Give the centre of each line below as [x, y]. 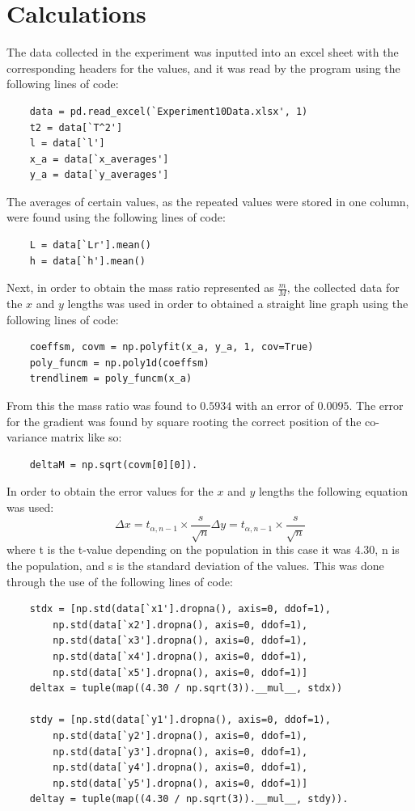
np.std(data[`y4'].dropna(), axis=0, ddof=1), [180, 768]
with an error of [274, 405]
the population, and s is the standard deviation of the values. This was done [195, 566]
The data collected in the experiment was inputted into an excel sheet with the [203, 52]
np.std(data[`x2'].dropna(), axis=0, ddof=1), [180, 625]
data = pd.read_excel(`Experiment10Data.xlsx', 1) [169, 111]
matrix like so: [86, 437]
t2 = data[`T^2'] [76, 127]
